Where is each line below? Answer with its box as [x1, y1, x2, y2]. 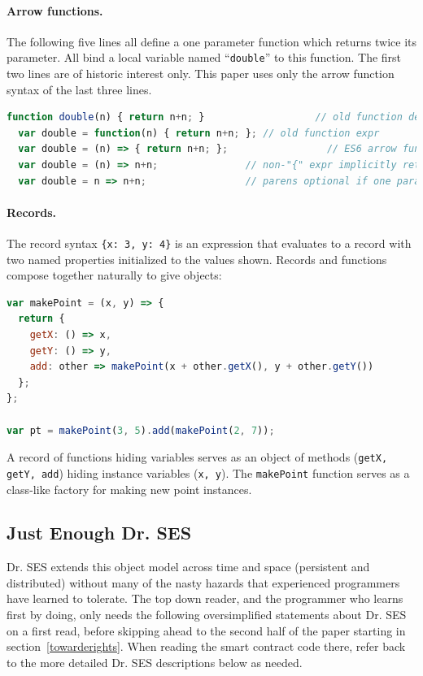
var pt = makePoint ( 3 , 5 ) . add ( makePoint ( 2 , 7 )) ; [7, 424, 275, 436]
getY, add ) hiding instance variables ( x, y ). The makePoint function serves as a [7, 464, 410, 481]
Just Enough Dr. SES [7, 520, 192, 545]
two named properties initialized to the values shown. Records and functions [7, 250, 387, 267]
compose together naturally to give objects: [7, 266, 222, 284]
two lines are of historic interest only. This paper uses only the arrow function [7, 65, 395, 82]
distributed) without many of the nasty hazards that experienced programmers [7, 574, 400, 591]
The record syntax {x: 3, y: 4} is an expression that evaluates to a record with [7, 235, 412, 251]
